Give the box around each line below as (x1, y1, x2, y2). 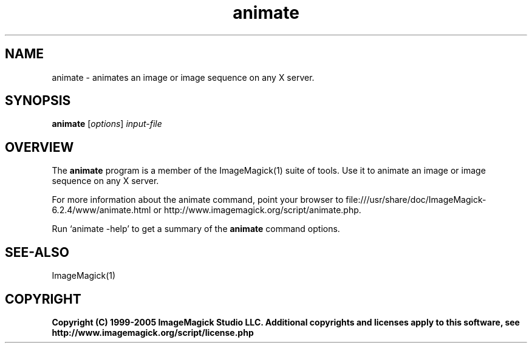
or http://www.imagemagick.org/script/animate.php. (153, 205, 361, 216)
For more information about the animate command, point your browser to (52, 194, 344, 205)
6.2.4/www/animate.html (52, 205, 151, 216)
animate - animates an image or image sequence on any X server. (52, 72, 315, 83)
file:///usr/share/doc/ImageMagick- (346, 194, 486, 205)
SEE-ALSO (5, 244, 69, 260)
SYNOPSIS (5, 93, 71, 109)
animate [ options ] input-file (52, 118, 162, 129)
